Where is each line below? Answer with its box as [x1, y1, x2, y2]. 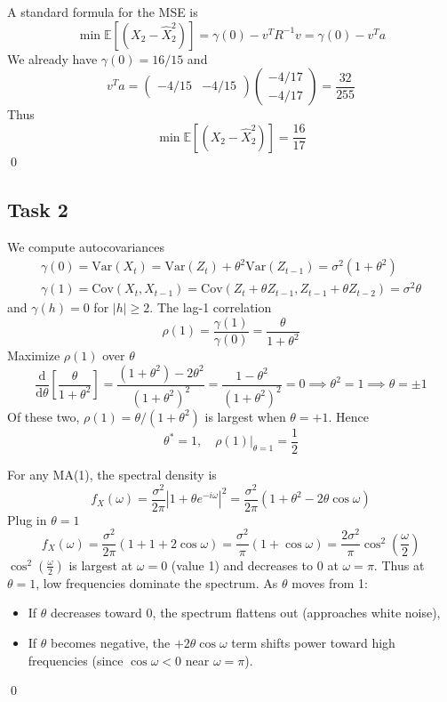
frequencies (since [28, 650, 124, 669]
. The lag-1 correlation [149, 298, 272, 317]
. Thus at [373, 555, 425, 574]
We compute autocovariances [7, 237, 165, 255]
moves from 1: [291, 573, 368, 592]
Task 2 [7, 195, 68, 222]
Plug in [7, 510, 47, 529]
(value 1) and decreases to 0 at [171, 555, 339, 574]
